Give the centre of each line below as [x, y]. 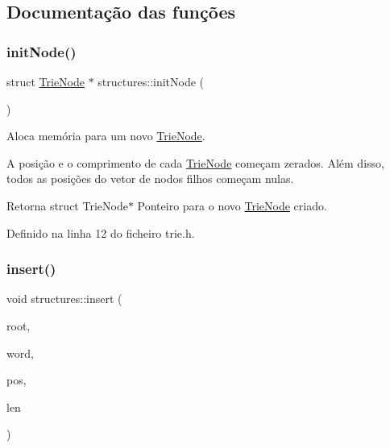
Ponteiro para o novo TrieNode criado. [232, 205]
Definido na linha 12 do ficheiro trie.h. [101, 232]
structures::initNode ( [151, 81]
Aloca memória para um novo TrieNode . [106, 136]
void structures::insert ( [64, 299]
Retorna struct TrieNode [67, 205]
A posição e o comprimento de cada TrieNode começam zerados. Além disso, [195, 162]
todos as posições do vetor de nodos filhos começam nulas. [150, 178]
